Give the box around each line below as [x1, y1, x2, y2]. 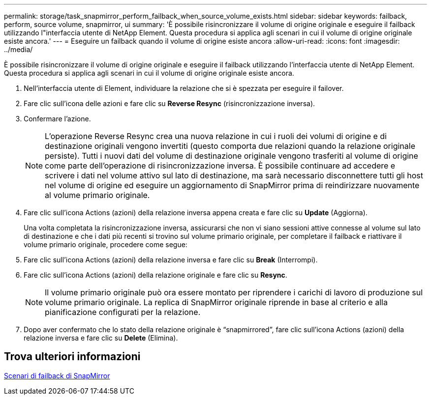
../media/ [4, 45, 33, 54]
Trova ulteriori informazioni [4, 350, 141, 363]
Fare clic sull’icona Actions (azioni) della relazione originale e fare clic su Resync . [24, 271, 287, 279]
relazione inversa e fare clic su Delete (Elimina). [24, 334, 178, 342]
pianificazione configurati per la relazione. [45, 307, 201, 317]
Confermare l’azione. [24, 114, 91, 123]
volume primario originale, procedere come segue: [24, 240, 187, 249]
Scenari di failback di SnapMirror [4, 371, 110, 380]
